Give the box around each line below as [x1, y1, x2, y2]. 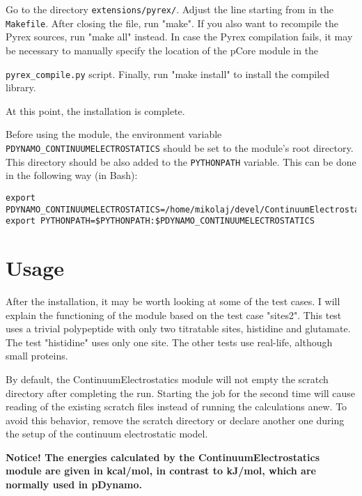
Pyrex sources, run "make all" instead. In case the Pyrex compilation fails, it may [6, 29, 353, 44]
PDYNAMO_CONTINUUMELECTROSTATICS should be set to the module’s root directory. [6, 140, 354, 155]
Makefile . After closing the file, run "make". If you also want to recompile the [6, 15, 338, 30]
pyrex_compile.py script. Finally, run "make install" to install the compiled [6, 66, 330, 81]
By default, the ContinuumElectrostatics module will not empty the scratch [6, 371, 329, 386]
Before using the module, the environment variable [6, 127, 222, 141]
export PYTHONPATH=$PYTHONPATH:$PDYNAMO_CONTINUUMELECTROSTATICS [6, 216, 315, 226]
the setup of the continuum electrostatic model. [6, 426, 208, 441]
